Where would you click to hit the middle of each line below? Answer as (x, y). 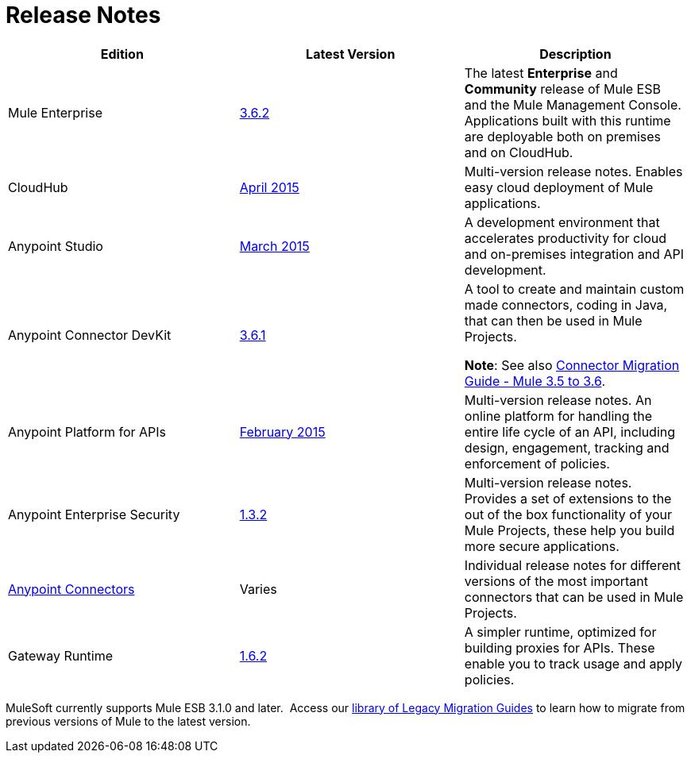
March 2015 (274, 246)
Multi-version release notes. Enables (573, 171)
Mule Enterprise (55, 112)
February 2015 (282, 432)
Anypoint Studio (56, 246)
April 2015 (269, 187)
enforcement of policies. (537, 463)
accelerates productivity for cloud (565, 238)
